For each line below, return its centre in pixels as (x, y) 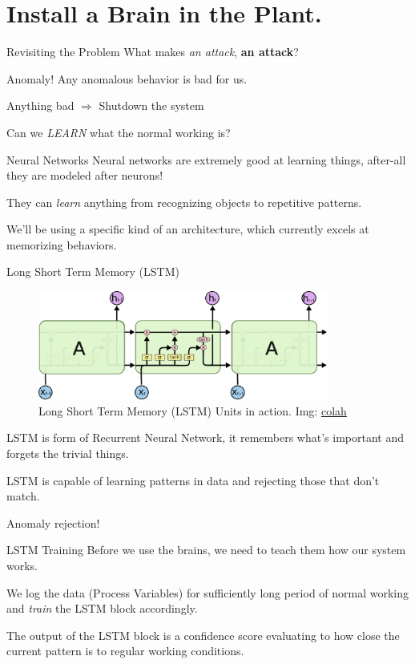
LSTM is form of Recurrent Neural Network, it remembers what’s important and (205, 437)
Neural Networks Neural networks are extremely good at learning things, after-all (206, 159)
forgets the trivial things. (68, 453)
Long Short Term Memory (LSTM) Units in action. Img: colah (193, 410)
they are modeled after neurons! (85, 175)
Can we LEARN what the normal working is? (119, 132)
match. (23, 496)
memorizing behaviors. (62, 244)
